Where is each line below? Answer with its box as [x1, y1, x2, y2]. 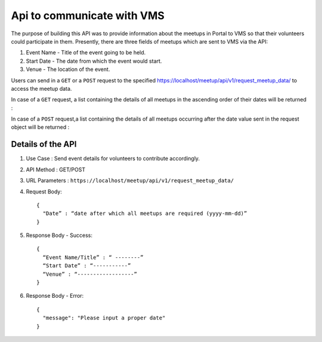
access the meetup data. [11, 85, 72, 92]
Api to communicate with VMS [11, 9, 165, 22]
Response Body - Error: [26, 292, 84, 300]
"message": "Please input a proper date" [42, 315, 166, 322]
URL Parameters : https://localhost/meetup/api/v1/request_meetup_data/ [26, 177, 234, 184]
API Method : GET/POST [26, 166, 86, 173]
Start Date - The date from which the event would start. [26, 57, 162, 64]
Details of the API [11, 139, 77, 149]
